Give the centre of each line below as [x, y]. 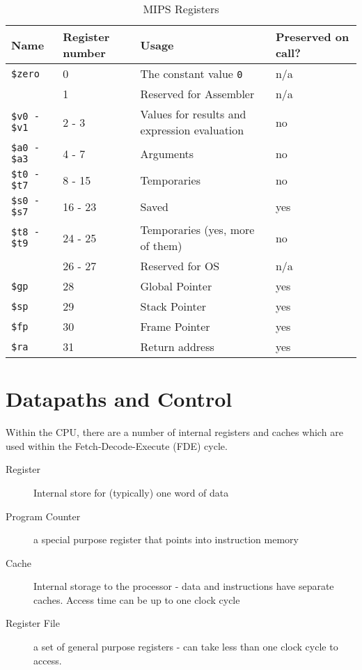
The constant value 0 [191, 73]
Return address [177, 346]
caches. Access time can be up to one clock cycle [137, 599]
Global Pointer [176, 286]
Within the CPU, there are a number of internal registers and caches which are [174, 432]
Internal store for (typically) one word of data [131, 492]
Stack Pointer [173, 306]
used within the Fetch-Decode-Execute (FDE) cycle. [117, 445]
